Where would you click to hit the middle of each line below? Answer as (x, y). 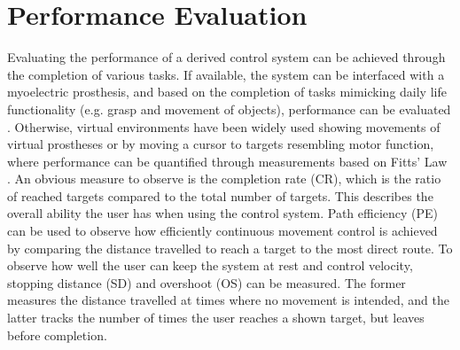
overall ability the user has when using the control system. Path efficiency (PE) (223, 213)
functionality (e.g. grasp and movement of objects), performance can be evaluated (229, 109)
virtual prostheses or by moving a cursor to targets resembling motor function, (221, 144)
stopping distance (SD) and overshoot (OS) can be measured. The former (207, 282)
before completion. (57, 334)
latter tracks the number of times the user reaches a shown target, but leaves (216, 318)
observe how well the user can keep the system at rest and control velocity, (210, 265)
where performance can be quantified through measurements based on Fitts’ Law (227, 161)
